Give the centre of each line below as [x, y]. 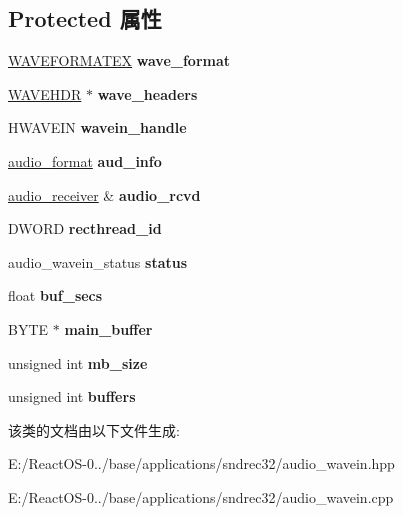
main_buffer [108, 328]
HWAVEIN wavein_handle [97, 127]
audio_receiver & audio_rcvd [104, 194]
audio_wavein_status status [98, 261]
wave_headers [147, 93]
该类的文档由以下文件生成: [94, 429]
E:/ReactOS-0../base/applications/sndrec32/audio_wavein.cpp [201, 496]
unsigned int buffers [72, 396]
